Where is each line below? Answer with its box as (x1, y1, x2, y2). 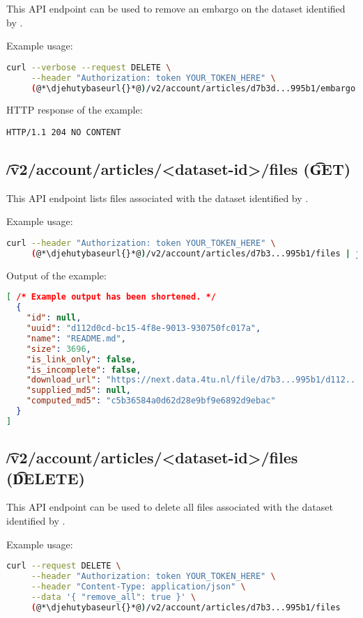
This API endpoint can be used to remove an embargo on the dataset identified (6, 1, 346, 15)
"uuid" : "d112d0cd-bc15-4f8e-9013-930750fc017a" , (26, 323, 261, 334)
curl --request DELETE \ (6, 561, 121, 571)
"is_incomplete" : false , (26, 364, 141, 375)
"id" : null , (26, 313, 82, 323)
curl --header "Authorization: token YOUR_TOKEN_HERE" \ (6, 238, 276, 249)
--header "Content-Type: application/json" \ (31, 581, 246, 592)
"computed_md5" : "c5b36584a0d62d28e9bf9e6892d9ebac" (26, 396, 276, 406)
